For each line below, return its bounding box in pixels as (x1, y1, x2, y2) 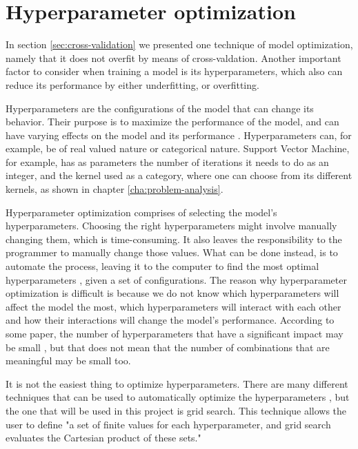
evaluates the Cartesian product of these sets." (6, 430, 201, 445)
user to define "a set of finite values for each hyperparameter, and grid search (6, 417, 331, 431)
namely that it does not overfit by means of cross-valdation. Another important (6, 50, 341, 65)
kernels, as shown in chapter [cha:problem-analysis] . (6, 182, 223, 196)
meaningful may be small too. (6, 353, 131, 368)
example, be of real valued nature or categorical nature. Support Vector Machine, (6, 141, 350, 156)
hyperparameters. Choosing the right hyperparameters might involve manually (6, 218, 337, 233)
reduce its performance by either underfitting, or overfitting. (6, 77, 259, 92)
